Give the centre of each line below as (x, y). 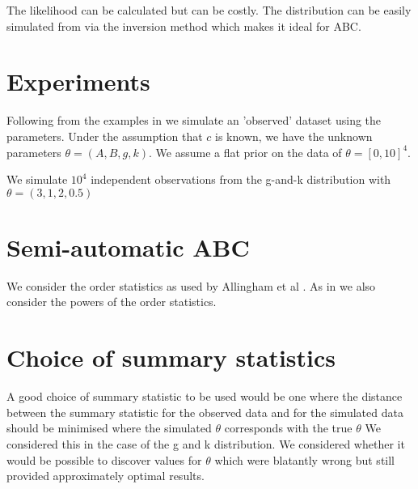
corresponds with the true (288, 428)
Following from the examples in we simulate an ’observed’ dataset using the (194, 120)
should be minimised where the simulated (109, 428)
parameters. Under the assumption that (105, 136)
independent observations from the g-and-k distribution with (241, 179)
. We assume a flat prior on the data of (245, 152)
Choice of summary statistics (171, 357)
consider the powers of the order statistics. (112, 302)
